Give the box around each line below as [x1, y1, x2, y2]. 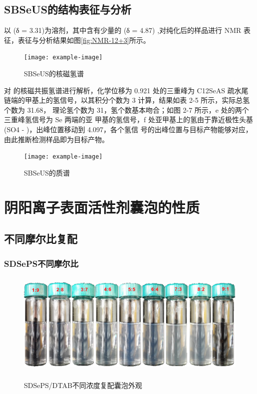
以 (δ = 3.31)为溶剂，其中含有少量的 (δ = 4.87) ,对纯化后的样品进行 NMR [4, 25, 242, 35]
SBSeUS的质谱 [24, 167, 70, 178]
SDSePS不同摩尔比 [4, 257, 79, 269]
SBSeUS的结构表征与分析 [4, 1, 132, 17]
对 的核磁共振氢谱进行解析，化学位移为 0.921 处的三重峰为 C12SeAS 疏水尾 [4, 85, 249, 95]
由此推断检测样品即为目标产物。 [4, 134, 109, 144]
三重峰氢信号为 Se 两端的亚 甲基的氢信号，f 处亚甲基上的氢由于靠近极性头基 [4, 114, 253, 125]
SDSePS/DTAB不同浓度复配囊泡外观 [24, 380, 142, 391]
